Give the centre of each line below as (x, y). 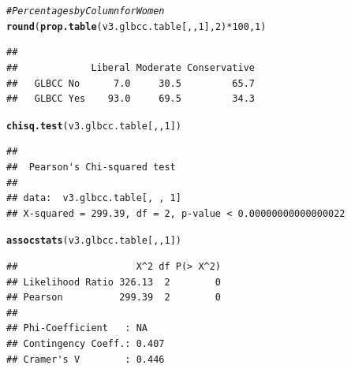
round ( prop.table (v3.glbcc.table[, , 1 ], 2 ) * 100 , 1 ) (136, 26)
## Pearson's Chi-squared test (91, 167)
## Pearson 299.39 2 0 (114, 298)
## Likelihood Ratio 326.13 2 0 (114, 282)
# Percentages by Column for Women (86, 11)
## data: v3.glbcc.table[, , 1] (94, 198)
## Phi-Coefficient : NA (77, 328)
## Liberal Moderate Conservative (131, 67)
